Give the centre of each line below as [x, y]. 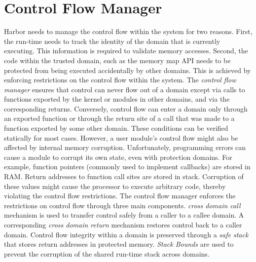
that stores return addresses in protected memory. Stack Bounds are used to [119, 244]
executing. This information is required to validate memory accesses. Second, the [126, 51]
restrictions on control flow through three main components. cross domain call [122, 205]
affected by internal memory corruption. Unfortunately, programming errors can [125, 147]
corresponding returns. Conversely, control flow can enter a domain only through [126, 108]
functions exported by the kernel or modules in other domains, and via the [117, 99]
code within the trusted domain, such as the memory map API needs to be [117, 60]
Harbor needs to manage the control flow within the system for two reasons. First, [128, 31]
